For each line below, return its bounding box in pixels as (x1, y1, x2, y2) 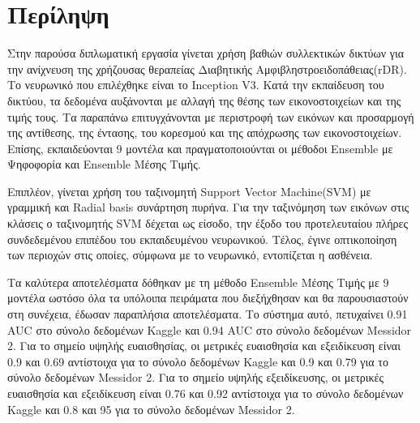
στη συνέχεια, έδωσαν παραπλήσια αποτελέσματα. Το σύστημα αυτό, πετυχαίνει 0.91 (7, 305, 408, 323)
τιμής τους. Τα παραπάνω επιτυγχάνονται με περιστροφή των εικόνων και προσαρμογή (7, 108, 414, 125)
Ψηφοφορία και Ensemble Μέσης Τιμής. (7, 156, 201, 173)
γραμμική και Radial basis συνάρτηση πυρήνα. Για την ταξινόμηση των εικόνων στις (7, 199, 409, 216)
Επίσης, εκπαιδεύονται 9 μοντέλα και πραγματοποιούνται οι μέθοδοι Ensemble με (7, 139, 393, 156)
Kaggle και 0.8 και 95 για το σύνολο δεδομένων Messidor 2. (7, 400, 295, 417)
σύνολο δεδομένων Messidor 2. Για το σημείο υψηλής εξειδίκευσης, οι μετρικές (7, 369, 384, 386)
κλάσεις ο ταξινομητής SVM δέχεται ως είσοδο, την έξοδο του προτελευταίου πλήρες (7, 215, 408, 232)
